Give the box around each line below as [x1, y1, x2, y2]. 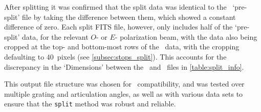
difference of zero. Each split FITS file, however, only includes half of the [4, 21, 233, 32]
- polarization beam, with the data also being [115, 31, 257, 42]
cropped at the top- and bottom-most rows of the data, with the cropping [4, 41, 240, 52]
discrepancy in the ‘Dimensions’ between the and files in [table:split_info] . [4, 61, 244, 72]
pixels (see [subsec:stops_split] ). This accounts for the [57, 51, 227, 62]
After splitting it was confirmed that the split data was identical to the [4, 2, 227, 12]
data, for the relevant [22, 31, 89, 42]
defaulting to [4, 51, 45, 62]
